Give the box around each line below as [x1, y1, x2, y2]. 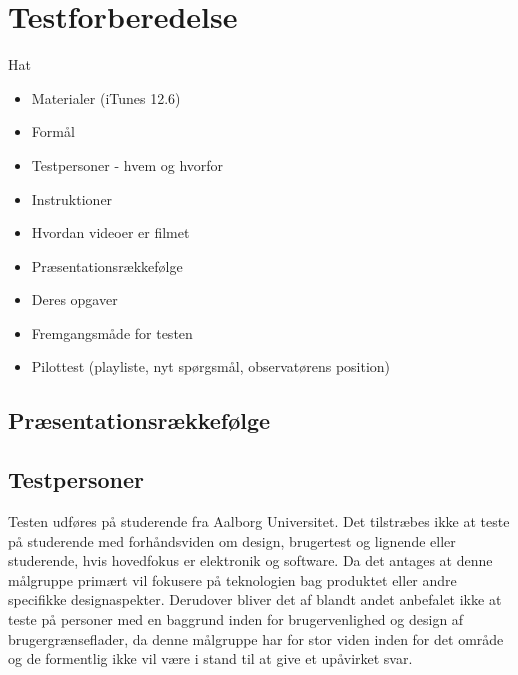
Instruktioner [31, 188, 113, 209]
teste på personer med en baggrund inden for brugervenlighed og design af [8, 609, 464, 630]
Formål [31, 121, 75, 142]
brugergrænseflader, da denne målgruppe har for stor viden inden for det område [8, 628, 504, 649]
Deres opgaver [31, 289, 118, 310]
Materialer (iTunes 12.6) [31, 87, 181, 108]
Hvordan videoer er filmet [31, 222, 190, 243]
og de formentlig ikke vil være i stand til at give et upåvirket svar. [8, 648, 413, 669]
